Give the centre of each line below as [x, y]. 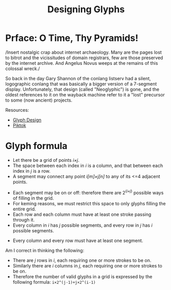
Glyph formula [36, 146]
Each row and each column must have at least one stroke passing [82, 214]
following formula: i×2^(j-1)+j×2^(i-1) [54, 282]
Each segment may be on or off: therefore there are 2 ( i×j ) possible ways [88, 192]
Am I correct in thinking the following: [45, 250]
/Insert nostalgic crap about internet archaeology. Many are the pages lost [84, 52]
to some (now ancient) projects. [39, 100]
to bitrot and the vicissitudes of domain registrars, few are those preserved [84, 58]
